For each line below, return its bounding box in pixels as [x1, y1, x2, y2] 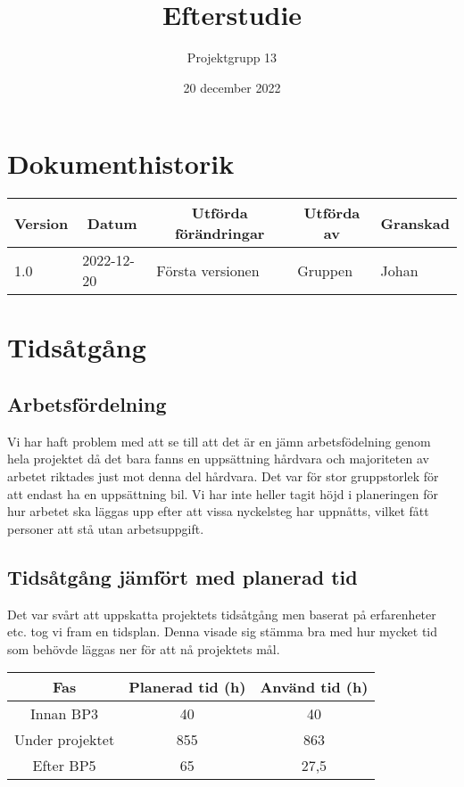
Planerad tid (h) [128, 676, 246, 698]
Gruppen [297, 259, 353, 281]
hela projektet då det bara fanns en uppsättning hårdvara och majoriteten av [7, 449, 429, 468]
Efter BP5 [32, 755, 96, 776]
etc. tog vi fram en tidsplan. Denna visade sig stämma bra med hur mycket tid [7, 622, 438, 641]
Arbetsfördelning [7, 390, 167, 418]
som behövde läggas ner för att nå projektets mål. [7, 639, 280, 658]
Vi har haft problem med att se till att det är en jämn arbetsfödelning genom [7, 431, 431, 450]
